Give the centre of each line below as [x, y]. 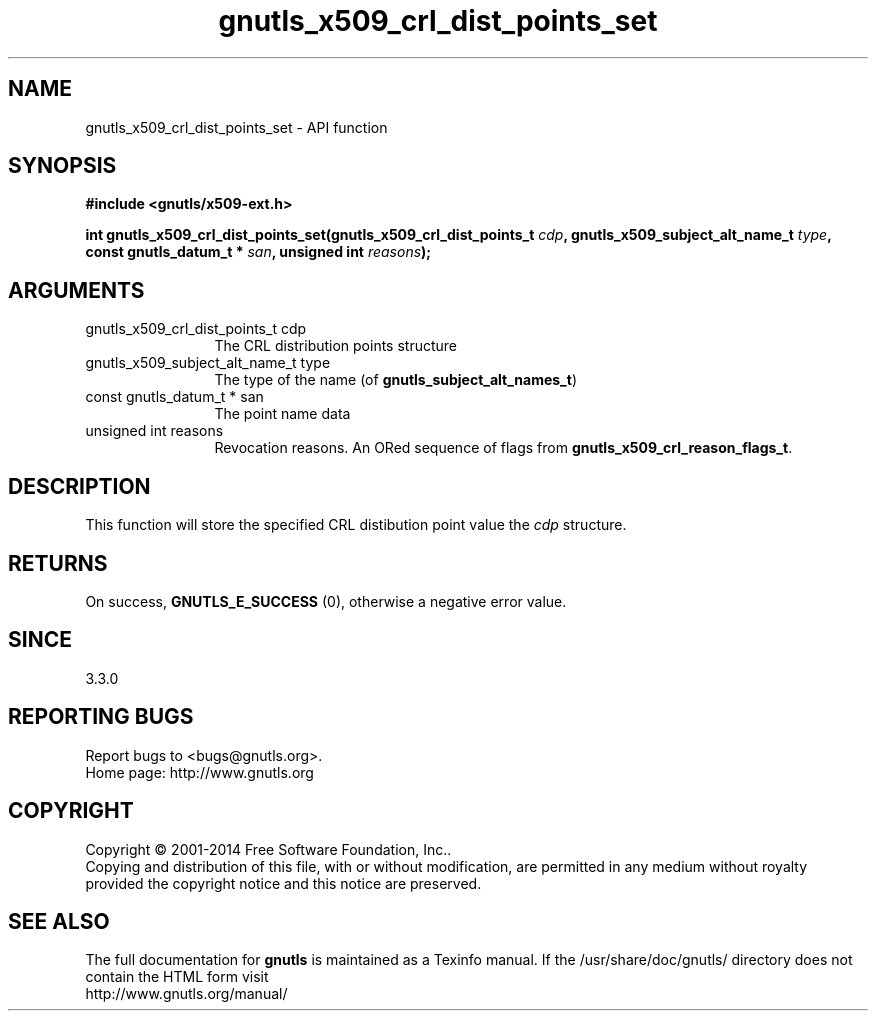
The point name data [282, 414]
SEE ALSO [59, 921]
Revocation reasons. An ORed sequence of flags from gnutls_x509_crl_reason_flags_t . [503, 448]
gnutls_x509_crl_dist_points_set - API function [236, 127]
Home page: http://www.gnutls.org [199, 772]
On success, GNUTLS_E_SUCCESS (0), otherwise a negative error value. [326, 601]
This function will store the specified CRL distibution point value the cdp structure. [356, 525]
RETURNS [58, 563]
